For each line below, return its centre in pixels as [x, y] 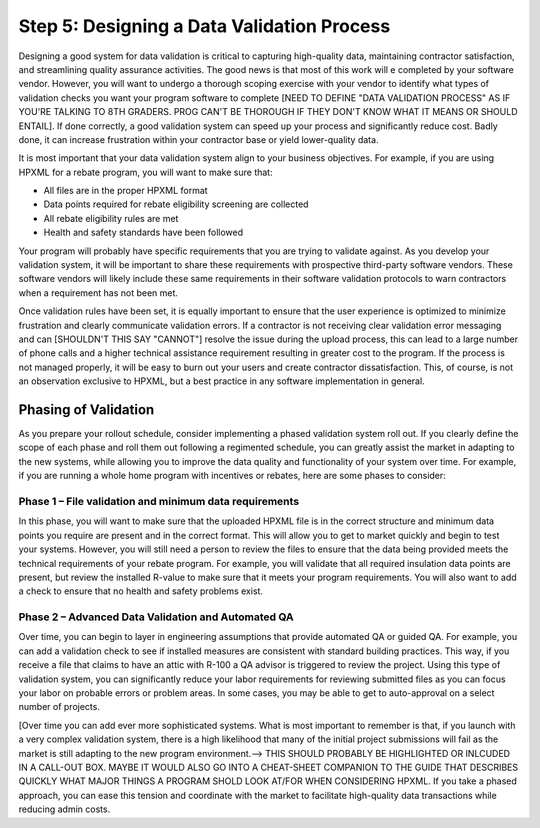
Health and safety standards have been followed [143, 232]
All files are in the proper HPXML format [126, 191]
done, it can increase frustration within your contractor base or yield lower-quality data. [198, 139]
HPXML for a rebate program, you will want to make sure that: [146, 172]
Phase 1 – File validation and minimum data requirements [159, 501]
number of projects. [59, 707]
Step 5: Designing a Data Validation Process [204, 26]
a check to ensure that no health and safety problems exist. [141, 591]
